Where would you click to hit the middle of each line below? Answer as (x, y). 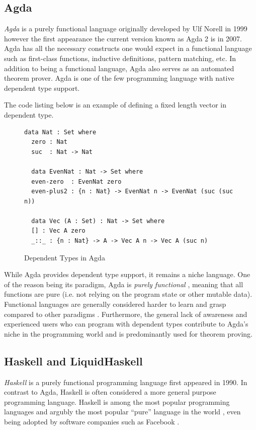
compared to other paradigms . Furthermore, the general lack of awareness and (126, 314)
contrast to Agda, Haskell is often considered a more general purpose (110, 392)
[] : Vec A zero (58, 231)
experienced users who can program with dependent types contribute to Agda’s (126, 324)
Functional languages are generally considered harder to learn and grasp (115, 304)
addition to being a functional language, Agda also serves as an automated (119, 68)
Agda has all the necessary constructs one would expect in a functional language (128, 48)
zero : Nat (49, 142)
